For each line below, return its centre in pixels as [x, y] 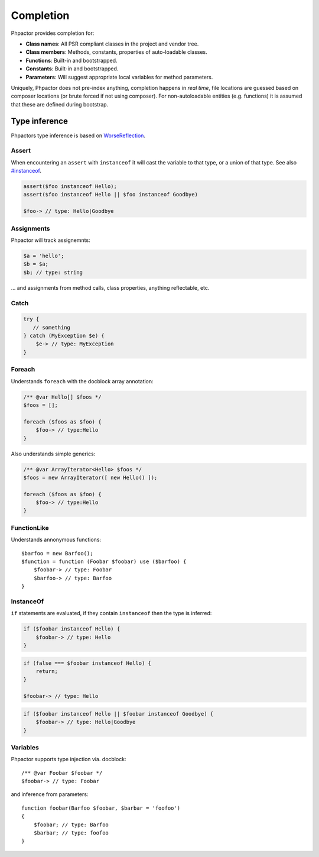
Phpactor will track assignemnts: [51, 240]
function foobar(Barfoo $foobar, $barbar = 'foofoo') [101, 808]
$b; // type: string [53, 272]
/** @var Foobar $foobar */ [62, 773]
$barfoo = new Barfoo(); [57, 553]
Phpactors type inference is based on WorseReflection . [78, 135]
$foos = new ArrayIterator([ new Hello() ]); [90, 477]
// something [52, 327]
